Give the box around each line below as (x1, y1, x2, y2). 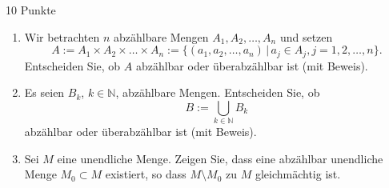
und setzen (279, 28, 333, 45)
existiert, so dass (105, 166, 186, 182)
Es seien (24, 84, 65, 101)
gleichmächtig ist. (255, 166, 341, 182)
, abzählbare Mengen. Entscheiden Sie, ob (115, 84, 320, 101)
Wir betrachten (24, 28, 100, 45)
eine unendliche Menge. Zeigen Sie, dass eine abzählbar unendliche (57, 150, 383, 166)
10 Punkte (6, 2, 56, 18)
